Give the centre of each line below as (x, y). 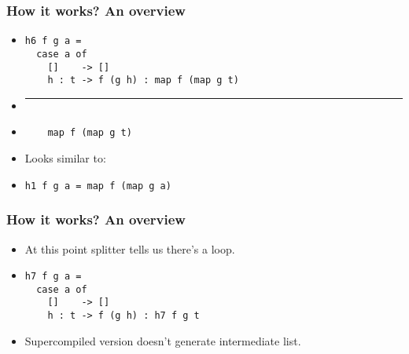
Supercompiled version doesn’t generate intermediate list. (163, 340)
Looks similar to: (65, 158)
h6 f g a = (53, 41)
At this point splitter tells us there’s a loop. (130, 248)
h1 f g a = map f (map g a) (98, 186)
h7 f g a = (53, 277)
